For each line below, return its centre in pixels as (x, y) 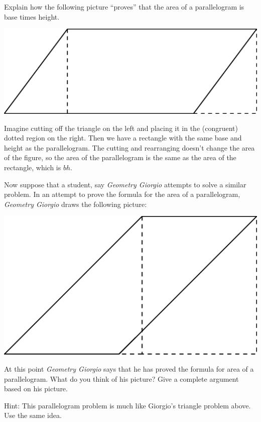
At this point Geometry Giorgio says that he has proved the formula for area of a (129, 369)
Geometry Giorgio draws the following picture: (76, 204)
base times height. (32, 16)
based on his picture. (36, 389)
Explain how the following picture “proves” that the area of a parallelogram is (124, 7)
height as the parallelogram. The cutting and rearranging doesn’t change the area (129, 147)
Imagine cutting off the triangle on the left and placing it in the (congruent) (121, 128)
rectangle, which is (33, 167)
